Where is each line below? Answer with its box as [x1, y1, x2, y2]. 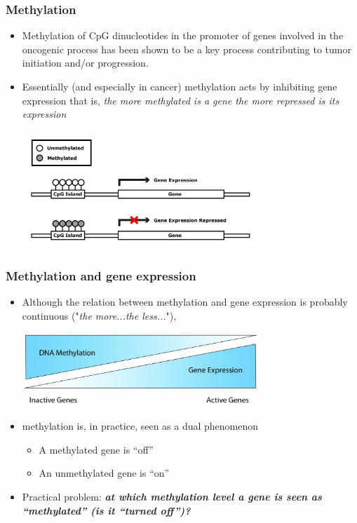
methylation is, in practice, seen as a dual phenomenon [22, 419, 259, 433]
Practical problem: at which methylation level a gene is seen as [22, 489, 322, 503]
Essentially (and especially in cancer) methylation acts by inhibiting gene [22, 79, 337, 93]
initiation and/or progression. [22, 55, 149, 70]
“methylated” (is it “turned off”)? [22, 503, 191, 517]
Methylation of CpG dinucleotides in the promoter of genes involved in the [22, 28, 344, 43]
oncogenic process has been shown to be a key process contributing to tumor [22, 41, 351, 56]
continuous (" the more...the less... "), [22, 308, 177, 322]
